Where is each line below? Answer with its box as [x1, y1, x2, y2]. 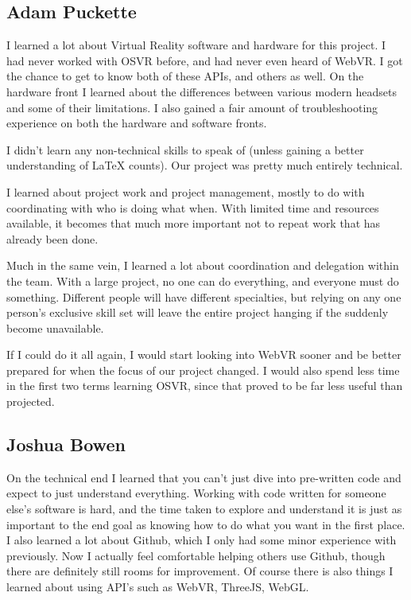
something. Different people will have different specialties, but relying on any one [6, 288, 401, 305]
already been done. [6, 230, 99, 247]
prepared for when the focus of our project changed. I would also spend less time [6, 361, 400, 378]
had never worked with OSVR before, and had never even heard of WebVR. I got [6, 52, 403, 68]
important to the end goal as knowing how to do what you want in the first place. [6, 516, 405, 532]
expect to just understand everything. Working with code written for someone [6, 485, 386, 501]
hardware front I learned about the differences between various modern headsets [6, 83, 397, 99]
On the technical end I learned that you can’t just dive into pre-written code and [6, 469, 401, 485]
